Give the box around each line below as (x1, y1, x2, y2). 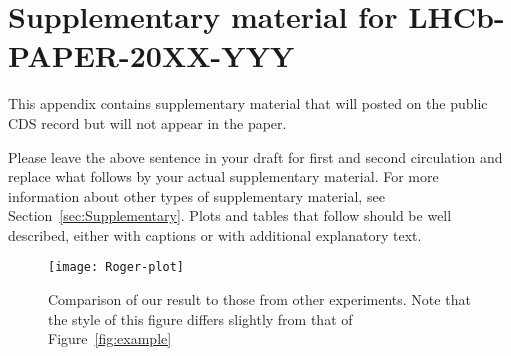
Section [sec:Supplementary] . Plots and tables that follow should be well (8, 205, 452, 226)
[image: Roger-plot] (48, 260, 185, 275)
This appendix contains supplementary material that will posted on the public (8, 93, 488, 114)
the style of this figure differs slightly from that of (48, 308, 353, 329)
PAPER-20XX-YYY (8, 35, 295, 76)
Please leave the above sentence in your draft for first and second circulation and (8, 146, 503, 167)
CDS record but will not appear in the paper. (8, 112, 287, 133)
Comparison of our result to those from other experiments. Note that (48, 289, 471, 310)
